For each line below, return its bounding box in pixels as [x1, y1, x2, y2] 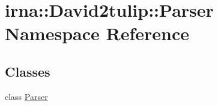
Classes [5, 62, 50, 80]
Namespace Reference [5, 21, 189, 46]
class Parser [5, 90, 48, 102]
